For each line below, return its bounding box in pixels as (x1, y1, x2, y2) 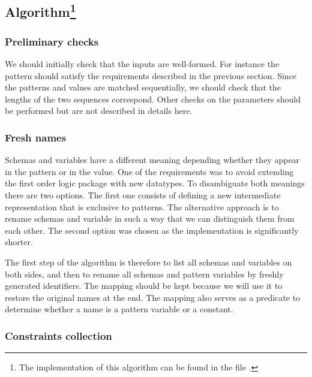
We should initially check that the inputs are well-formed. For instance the (5, 58, 280, 70)
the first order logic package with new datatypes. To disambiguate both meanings (5, 177, 305, 189)
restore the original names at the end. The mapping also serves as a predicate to (5, 291, 301, 303)
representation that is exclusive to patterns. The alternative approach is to (5, 200, 279, 213)
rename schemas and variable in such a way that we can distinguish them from (5, 212, 295, 225)
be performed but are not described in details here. (5, 104, 193, 117)
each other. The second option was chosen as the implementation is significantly (5, 224, 299, 236)
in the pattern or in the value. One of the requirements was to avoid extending (5, 165, 294, 177)
